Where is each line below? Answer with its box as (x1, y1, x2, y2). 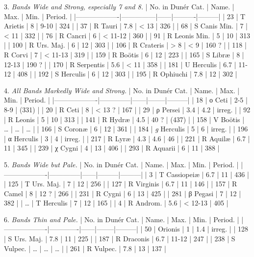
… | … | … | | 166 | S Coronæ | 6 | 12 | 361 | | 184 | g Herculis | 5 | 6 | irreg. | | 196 (4, 124, 248, 134)
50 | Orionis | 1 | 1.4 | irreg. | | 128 (144, 224, 248, 234)
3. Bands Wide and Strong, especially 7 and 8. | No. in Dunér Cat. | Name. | (4, 1, 234, 11)
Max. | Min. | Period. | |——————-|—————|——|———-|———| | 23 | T (4, 11, 246, 21)
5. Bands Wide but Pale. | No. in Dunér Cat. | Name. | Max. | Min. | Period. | (4, 159, 239, 169)
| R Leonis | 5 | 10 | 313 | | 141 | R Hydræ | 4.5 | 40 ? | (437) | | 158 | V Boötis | (4, 114, 245, 124)
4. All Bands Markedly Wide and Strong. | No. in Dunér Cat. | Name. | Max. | (4, 85, 240, 95)
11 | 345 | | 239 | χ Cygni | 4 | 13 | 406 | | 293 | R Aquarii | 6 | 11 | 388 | (4, 143, 220, 153)
